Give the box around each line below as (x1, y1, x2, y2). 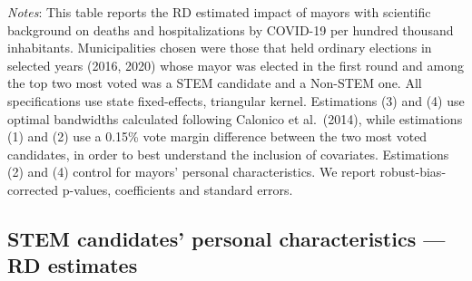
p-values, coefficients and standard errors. (62, 179, 293, 199)
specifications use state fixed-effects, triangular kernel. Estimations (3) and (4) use (7, 91, 465, 110)
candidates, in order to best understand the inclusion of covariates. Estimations (7, 144, 449, 163)
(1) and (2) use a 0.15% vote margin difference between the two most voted (7, 127, 428, 146)
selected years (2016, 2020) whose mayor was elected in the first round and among (7, 55, 464, 74)
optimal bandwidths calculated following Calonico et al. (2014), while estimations (7, 109, 463, 128)
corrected (7, 179, 59, 199)
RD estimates (7, 251, 138, 279)
